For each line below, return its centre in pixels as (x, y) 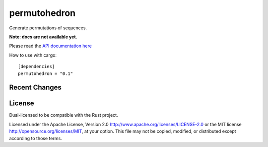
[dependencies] (36, 67)
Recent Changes (35, 88)
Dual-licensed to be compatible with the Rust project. (64, 115)
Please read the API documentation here (50, 46)
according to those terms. (35, 138)
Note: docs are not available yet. (43, 37)
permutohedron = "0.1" (46, 73)
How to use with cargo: (33, 55)
